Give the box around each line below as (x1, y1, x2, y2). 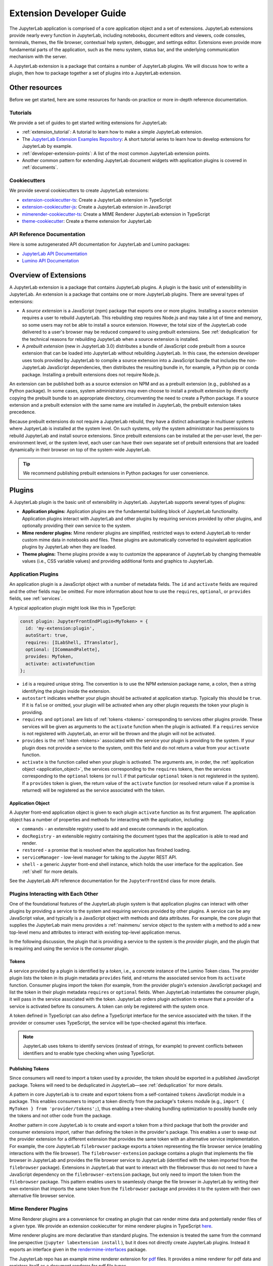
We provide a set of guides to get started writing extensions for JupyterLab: (9, 120, 168, 126)
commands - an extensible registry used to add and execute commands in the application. (22, 826, 208, 832)
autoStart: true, (25, 632, 68, 638)
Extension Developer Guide (9, 8, 126, 19)
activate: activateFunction (25, 661, 95, 666)
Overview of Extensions (9, 271, 86, 280)
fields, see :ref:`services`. (9, 596, 63, 602)
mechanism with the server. (9, 54, 67, 60)
